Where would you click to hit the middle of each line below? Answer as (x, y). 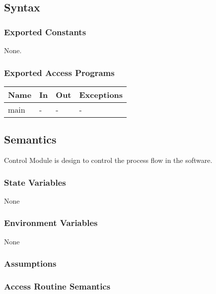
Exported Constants (45, 32)
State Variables (35, 182)
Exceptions (101, 94)
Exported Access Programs (59, 72)
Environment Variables (51, 223)
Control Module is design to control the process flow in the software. (108, 160)
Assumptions (30, 263)
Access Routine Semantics (57, 286)
